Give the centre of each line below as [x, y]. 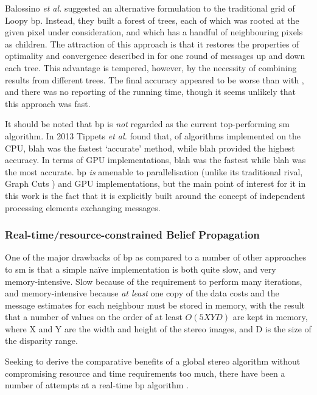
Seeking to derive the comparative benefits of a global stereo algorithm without [153, 361]
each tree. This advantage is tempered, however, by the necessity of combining [151, 67]
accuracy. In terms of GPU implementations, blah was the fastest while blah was [155, 160]
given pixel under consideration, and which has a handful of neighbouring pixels [154, 32]
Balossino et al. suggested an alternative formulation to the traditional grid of [150, 8]
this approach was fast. [48, 103]
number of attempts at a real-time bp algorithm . [97, 385]
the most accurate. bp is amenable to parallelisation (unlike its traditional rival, [154, 171]
